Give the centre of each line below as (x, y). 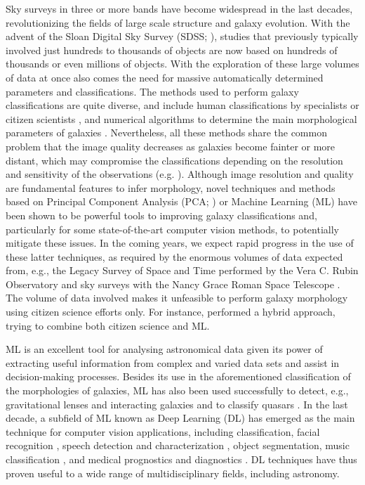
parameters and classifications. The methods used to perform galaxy (152, 91)
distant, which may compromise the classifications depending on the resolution (174, 160)
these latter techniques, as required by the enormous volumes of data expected (174, 256)
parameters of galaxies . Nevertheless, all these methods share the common (166, 132)
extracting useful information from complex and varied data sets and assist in (173, 362)
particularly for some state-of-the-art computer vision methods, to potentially (172, 229)
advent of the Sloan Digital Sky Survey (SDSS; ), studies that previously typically (182, 36)
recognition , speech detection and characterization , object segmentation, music (178, 445)
